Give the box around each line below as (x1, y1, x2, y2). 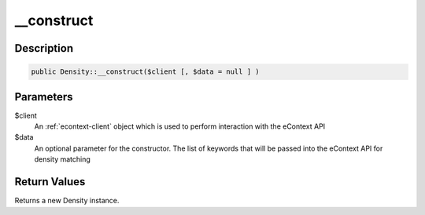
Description (14, 42, 74, 55)
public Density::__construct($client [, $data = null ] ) (31, 67, 260, 76)
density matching (34, 155, 91, 164)
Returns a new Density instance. (14, 196, 120, 206)
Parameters (14, 90, 73, 104)
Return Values (14, 175, 86, 188)
